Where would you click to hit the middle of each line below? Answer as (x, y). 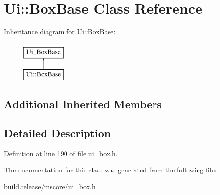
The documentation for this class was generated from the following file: (110, 170)
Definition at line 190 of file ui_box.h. (61, 153)
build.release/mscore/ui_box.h (50, 186)
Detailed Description (57, 133)
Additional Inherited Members (83, 104)
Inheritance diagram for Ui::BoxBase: (60, 32)
